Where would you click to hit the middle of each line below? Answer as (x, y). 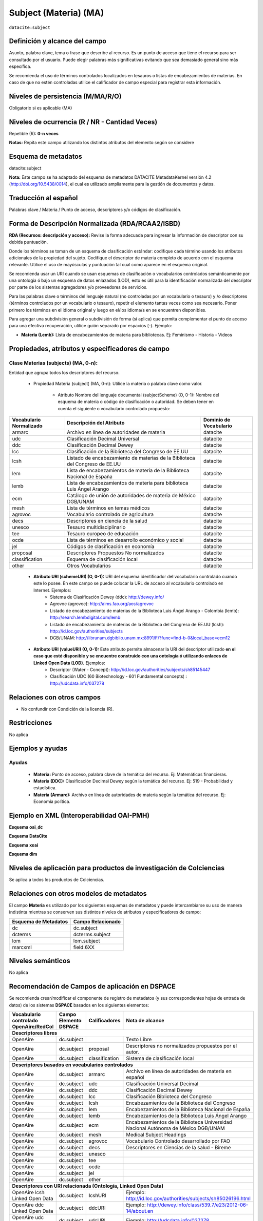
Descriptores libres (35, 1033)
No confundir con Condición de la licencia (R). (67, 709)
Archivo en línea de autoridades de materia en (179, 1071)
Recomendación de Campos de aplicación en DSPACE (92, 987)
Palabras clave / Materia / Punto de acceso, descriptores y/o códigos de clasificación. (95, 210)
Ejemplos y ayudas (38, 748)
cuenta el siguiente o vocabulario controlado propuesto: (114, 408)
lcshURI (97, 1195)
